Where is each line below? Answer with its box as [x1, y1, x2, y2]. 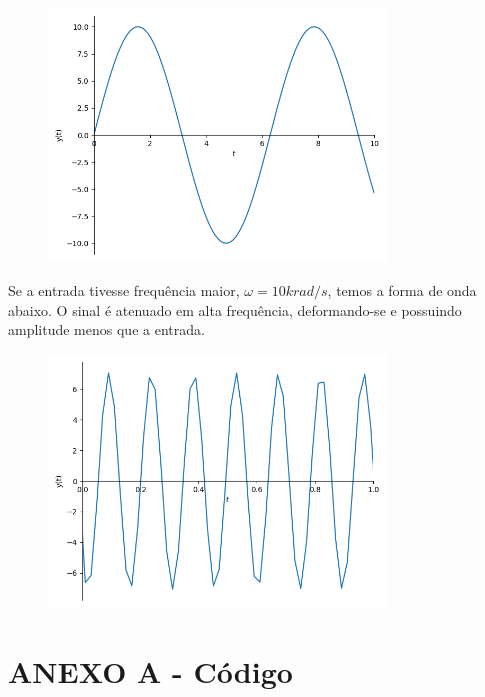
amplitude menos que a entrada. [8, 319, 205, 340]
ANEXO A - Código [8, 650, 293, 691]
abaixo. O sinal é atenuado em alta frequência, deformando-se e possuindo [8, 299, 462, 320]
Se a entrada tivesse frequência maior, [8, 279, 240, 300]
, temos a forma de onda [327, 279, 477, 300]
